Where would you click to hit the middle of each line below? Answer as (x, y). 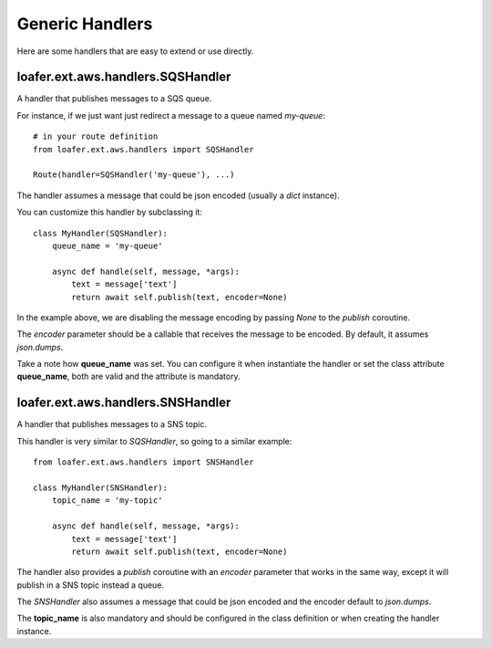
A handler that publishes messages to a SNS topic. (112, 424)
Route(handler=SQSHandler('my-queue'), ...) (134, 175)
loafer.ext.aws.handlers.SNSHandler (124, 403)
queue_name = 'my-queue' (107, 246)
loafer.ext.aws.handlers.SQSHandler (124, 77)
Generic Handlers (85, 24)
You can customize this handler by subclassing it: (109, 212)
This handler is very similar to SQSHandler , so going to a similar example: (154, 441)
